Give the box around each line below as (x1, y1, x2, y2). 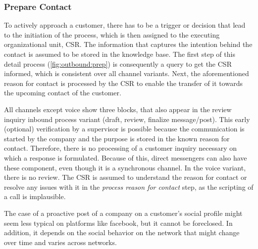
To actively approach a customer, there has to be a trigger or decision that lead (4, 20, 246, 30)
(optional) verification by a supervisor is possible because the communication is (4, 124, 245, 134)
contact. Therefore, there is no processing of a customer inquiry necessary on (4, 143, 237, 153)
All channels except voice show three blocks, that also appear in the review (4, 104, 232, 114)
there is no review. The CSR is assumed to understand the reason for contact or (4, 172, 247, 182)
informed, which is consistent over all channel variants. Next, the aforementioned (4, 68, 249, 79)
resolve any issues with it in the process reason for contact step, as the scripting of (4, 181, 254, 192)
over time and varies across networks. (4, 237, 117, 247)
